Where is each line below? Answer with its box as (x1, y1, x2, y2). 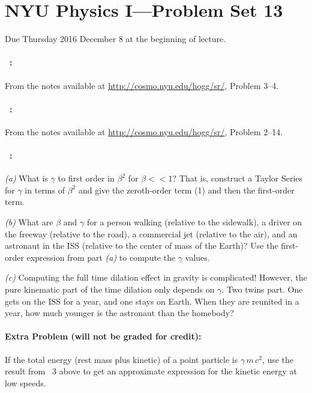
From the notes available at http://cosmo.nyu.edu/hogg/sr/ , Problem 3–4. (5, 79, 279, 91)
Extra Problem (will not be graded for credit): (5, 330, 202, 343)
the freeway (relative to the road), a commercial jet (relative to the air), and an (5, 227, 298, 240)
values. (185, 251, 210, 263)
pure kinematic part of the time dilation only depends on (5, 283, 215, 296)
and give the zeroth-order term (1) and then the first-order (78, 183, 295, 196)
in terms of (25, 183, 65, 196)
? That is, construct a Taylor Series (172, 172, 303, 184)
